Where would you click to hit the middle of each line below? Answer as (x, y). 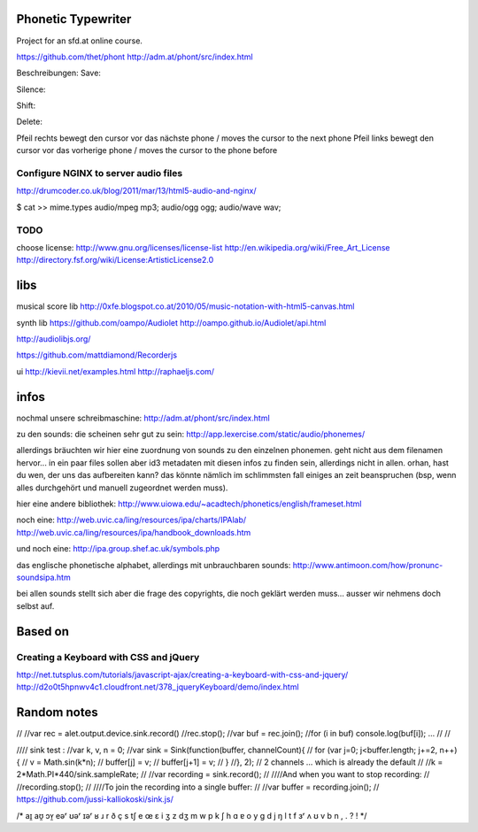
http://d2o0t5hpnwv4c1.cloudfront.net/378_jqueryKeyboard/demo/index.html (158, 687)
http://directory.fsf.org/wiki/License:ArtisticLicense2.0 (115, 260)
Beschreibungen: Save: (59, 73)
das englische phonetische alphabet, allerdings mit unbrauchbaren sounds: (154, 565)
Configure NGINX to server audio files (100, 173)
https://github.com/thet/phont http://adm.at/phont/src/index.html (135, 57)
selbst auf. (35, 605)
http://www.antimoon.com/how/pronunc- (368, 565)
